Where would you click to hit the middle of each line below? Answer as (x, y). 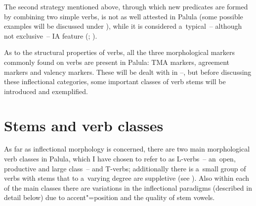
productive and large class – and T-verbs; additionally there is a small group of (125, 168)
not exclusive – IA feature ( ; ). (51, 35)
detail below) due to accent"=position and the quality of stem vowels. (109, 197)
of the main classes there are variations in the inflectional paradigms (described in (128, 187)
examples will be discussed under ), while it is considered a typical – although (123, 26)
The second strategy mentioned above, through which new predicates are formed (126, 6)
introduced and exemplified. (46, 91)
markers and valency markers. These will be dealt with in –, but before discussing (128, 72)
